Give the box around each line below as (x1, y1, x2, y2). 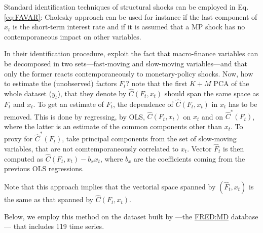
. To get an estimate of (33, 98, 104, 109)
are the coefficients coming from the (134, 153, 245, 164)
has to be (228, 98, 257, 109)
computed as (4, 153, 44, 164)
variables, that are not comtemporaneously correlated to (4, 143, 179, 154)
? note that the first (126, 78, 187, 89)
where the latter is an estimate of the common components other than (4, 121, 222, 131)
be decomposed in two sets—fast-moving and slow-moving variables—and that (4, 58, 247, 68)
